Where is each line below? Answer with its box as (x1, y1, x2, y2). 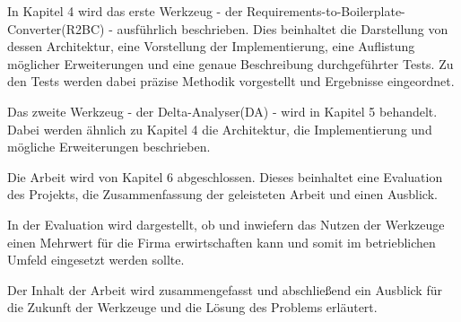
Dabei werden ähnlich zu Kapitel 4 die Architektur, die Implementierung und (7, 119, 432, 138)
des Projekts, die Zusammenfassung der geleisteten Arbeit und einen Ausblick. (7, 185, 438, 204)
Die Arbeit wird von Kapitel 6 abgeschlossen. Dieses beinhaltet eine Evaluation (7, 167, 443, 186)
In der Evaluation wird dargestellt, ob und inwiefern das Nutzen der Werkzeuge (7, 214, 445, 233)
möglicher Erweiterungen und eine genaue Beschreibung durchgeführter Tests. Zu (7, 54, 454, 73)
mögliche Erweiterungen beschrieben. (7, 137, 211, 156)
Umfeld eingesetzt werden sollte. (7, 250, 185, 269)
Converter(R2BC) (7, 19, 105, 38)
